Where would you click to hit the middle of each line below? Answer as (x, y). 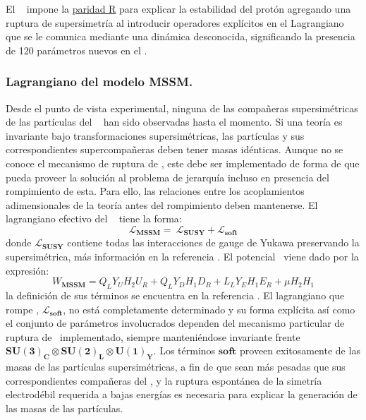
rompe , (23, 309)
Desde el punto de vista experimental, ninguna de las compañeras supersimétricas (182, 108)
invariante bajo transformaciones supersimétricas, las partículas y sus (155, 135)
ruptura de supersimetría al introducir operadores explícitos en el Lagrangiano (175, 22)
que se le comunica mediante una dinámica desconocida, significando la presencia (181, 36)
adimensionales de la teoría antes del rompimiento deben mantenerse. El (162, 204)
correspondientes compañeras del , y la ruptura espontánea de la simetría (164, 380)
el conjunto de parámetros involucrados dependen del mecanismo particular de (175, 323)
